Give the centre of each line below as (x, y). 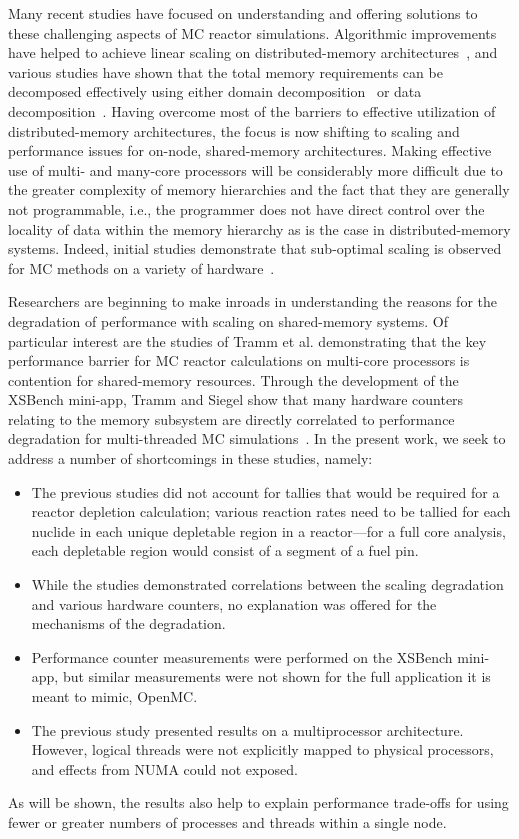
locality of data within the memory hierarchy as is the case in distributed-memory (259, 228)
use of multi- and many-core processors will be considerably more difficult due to (255, 169)
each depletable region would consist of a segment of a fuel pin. (225, 550)
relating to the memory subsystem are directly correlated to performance (231, 418)
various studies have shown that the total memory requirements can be (225, 71)
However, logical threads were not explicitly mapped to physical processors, (262, 749)
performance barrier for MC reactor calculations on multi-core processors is (239, 360)
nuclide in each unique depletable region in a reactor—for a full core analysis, (268, 530)
